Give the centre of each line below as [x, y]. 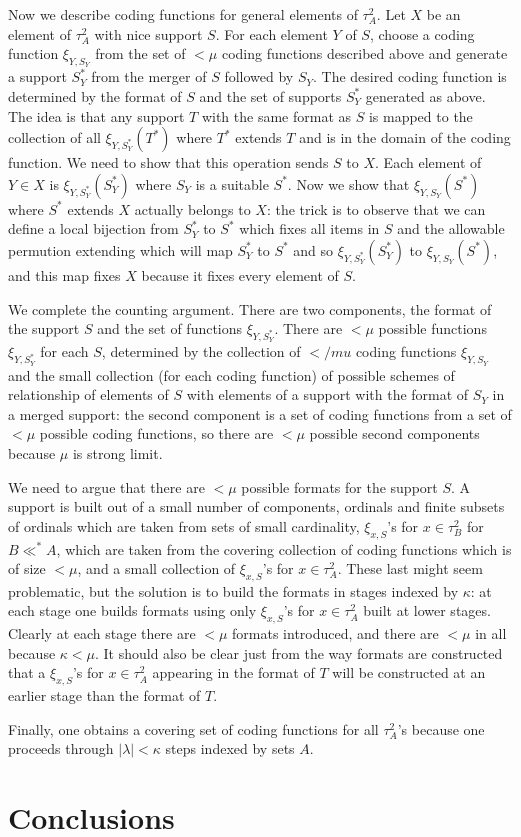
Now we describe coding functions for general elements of [183, 14]
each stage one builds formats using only [132, 610]
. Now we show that [348, 183]
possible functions [432, 328]
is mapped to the [420, 115]
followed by [259, 76]
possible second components [394, 433]
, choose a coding [422, 33]
